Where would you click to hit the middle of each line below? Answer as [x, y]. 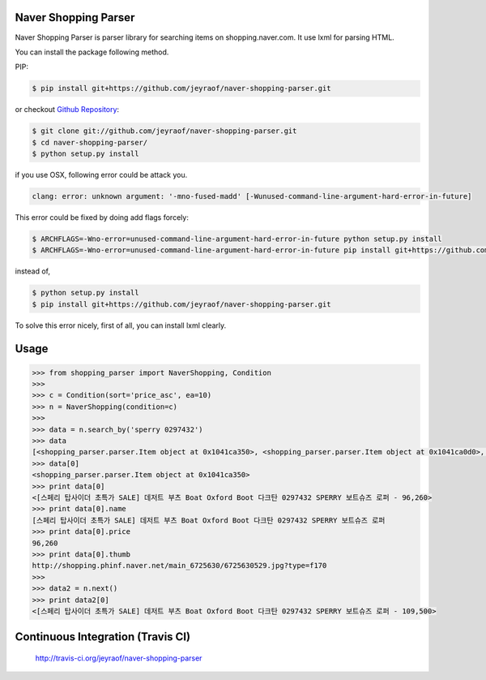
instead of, [32, 271]
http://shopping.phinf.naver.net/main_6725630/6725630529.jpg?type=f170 [179, 566]
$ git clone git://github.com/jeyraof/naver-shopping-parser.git [164, 131]
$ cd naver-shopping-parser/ [90, 142]
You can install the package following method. [92, 52]
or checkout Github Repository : [67, 110]
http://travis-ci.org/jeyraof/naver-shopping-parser [119, 658]
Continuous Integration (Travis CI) [102, 637]
